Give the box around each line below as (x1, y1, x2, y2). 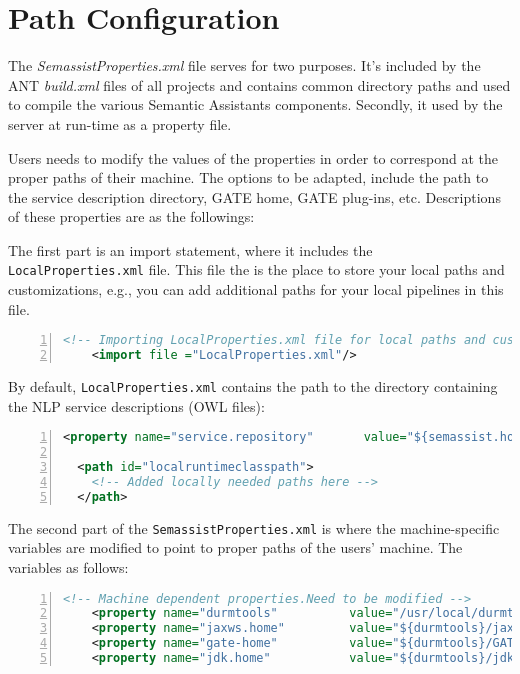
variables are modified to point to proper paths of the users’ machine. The (8, 537, 463, 558)
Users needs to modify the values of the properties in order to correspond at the (8, 147, 498, 168)
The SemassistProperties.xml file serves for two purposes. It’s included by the (8, 55, 481, 76)
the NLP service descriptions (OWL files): (8, 395, 265, 416)
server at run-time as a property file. (8, 113, 232, 134)
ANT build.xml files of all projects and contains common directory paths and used (8, 74, 511, 95)
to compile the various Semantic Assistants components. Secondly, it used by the (8, 94, 503, 115)
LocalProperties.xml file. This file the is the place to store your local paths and (8, 259, 505, 280)
